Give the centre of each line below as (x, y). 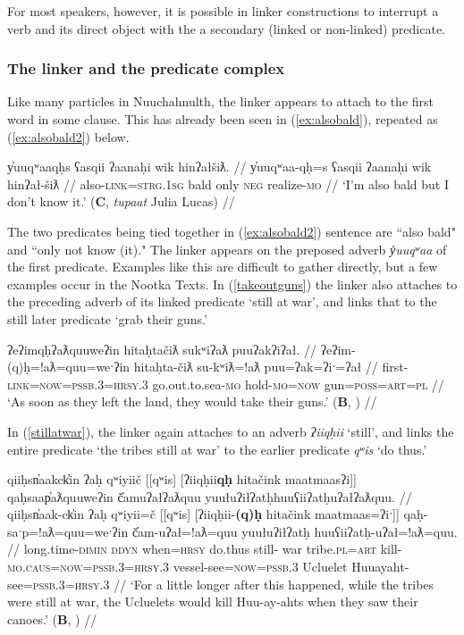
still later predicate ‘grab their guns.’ (107, 318)
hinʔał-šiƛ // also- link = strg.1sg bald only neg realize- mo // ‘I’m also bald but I (228, 184)
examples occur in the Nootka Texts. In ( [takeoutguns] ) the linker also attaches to (232, 284)
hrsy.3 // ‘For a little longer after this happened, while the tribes (254, 584)
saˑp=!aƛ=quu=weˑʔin (68, 531)
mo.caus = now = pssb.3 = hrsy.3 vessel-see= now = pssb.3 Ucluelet (177, 567)
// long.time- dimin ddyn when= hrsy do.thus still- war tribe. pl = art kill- (205, 549)
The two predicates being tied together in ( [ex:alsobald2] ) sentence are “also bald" (232, 231)
